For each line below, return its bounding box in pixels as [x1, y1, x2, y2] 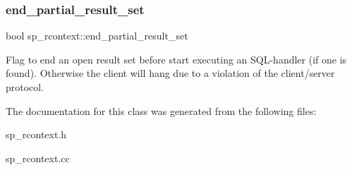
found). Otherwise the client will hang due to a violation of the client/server [6, 66, 335, 80]
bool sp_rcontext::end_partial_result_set [6, 28, 188, 43]
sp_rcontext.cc [6, 150, 70, 165]
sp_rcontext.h [6, 127, 67, 142]
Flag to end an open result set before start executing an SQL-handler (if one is [6, 51, 347, 66]
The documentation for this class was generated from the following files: [6, 103, 317, 118]
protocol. [6, 80, 44, 94]
